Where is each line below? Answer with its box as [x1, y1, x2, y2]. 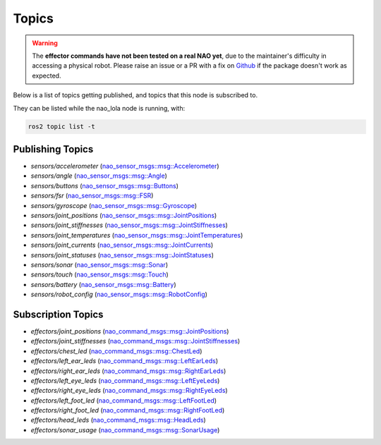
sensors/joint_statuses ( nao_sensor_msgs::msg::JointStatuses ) [30, 250, 214, 259]
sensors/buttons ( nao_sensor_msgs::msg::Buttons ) [30, 181, 179, 190]
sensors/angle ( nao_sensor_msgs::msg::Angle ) [30, 171, 167, 180]
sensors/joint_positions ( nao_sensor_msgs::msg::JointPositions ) [30, 211, 217, 219]
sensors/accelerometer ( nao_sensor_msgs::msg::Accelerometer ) [30, 161, 219, 170]
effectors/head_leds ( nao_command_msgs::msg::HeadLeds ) [30, 416, 206, 425]
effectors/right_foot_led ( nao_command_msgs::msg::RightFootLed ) [30, 406, 225, 415]
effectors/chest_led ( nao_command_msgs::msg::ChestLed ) [30, 346, 202, 355]
